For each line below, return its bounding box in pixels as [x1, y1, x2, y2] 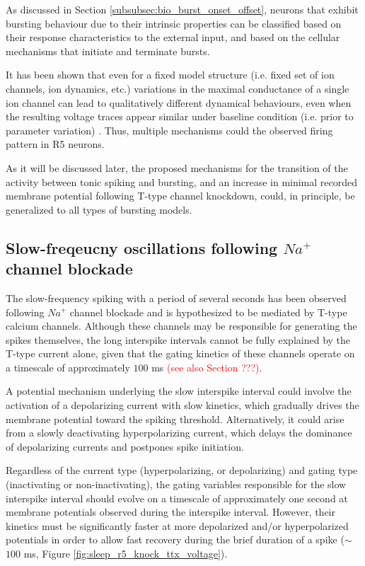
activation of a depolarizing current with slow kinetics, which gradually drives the [6, 398, 359, 412]
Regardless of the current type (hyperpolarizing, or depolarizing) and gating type [6, 463, 358, 478]
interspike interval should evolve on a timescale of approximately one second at [6, 490, 348, 505]
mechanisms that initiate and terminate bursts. [6, 43, 210, 58]
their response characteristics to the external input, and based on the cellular [6, 30, 340, 45]
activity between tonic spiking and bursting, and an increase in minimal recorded [6, 174, 358, 189]
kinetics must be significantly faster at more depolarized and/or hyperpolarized [6, 518, 349, 533]
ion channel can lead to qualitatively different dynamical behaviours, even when [6, 95, 352, 110]
